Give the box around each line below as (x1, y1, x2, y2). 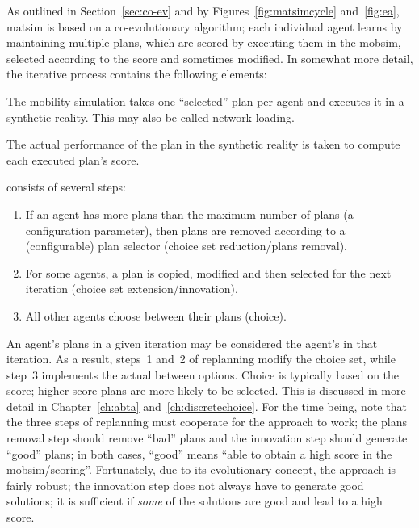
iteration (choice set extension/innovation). (25, 280, 238, 297)
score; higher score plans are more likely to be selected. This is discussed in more (6, 382, 406, 399)
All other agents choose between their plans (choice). (25, 307, 287, 324)
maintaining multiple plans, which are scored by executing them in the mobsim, (6, 34, 401, 51)
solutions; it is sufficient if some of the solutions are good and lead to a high (6, 492, 383, 509)
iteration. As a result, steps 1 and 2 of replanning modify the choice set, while (6, 350, 396, 367)
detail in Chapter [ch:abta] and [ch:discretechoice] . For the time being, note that (6, 397, 407, 414)
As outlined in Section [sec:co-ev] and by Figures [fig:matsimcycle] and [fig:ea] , (6, 2, 400, 19)
